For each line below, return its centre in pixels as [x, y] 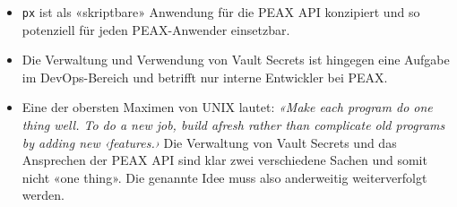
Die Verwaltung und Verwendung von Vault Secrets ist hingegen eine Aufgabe [236, 60]
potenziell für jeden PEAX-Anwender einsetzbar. [156, 29]
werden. [43, 195]
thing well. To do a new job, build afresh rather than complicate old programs [233, 125]
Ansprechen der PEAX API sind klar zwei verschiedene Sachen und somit [224, 160]
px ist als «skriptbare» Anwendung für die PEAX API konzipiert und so [221, 12]
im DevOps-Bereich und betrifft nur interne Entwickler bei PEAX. [205, 77]
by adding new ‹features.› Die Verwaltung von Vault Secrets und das [209, 142]
